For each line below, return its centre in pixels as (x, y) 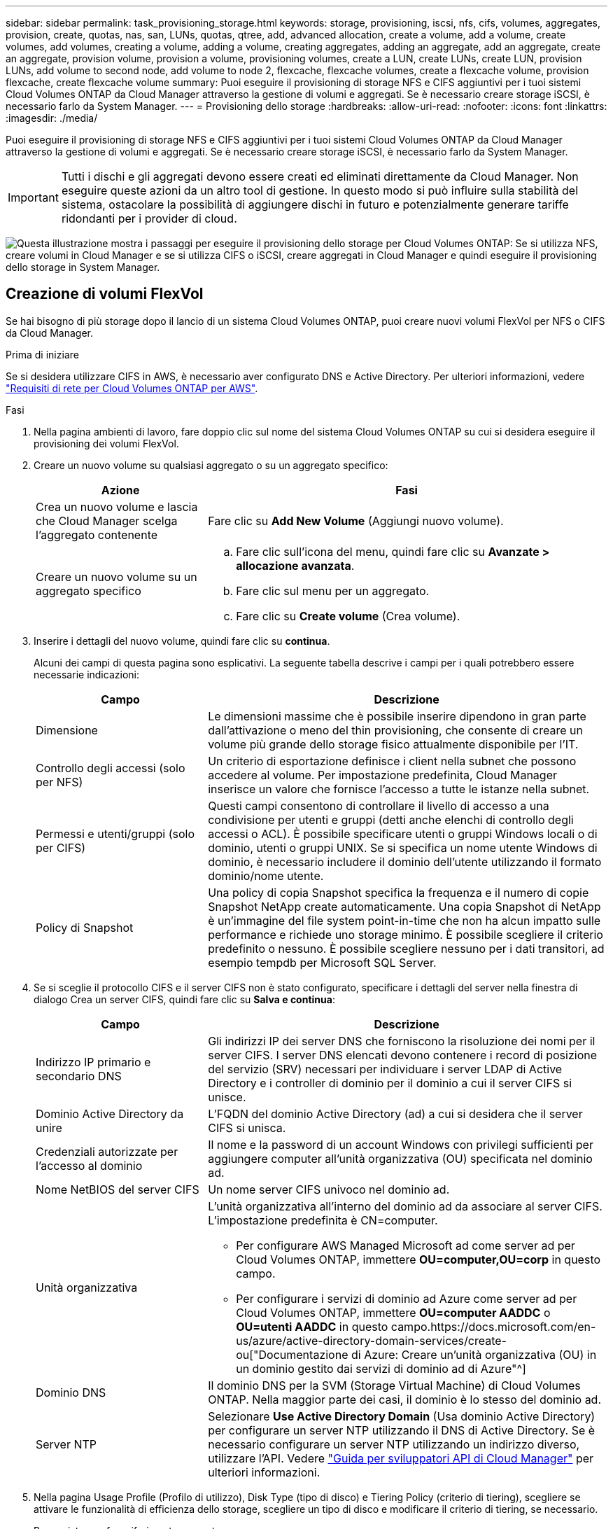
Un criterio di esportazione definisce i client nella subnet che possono (392, 761)
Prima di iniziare (42, 354)
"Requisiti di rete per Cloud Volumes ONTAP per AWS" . (132, 388)
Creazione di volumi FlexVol (105, 294)
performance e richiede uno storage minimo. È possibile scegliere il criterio (406, 934)
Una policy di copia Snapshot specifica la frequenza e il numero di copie (399, 892)
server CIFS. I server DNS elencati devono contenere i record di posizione (402, 1055)
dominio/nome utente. (266, 875)
